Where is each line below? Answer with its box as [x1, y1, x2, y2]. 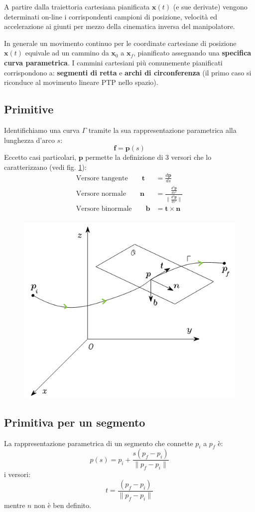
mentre [4, 500, 25, 510]
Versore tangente [76, 174, 128, 182]
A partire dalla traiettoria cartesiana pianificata [4, 1, 150, 11]
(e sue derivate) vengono [173, 1, 248, 11]
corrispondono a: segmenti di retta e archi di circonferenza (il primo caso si [4, 67, 252, 77]
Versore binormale [76, 205, 132, 213]
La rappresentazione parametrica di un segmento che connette [4, 438, 193, 448]
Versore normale [76, 190, 126, 198]
